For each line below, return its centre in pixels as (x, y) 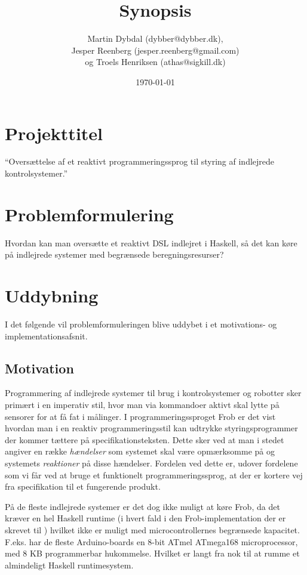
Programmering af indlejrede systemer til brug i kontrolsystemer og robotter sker (153, 393)
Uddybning (52, 296)
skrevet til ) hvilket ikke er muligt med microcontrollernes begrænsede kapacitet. (152, 529)
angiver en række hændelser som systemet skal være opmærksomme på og (140, 451)
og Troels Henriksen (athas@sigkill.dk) (155, 62)
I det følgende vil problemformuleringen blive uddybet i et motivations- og (141, 324)
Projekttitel (54, 133)
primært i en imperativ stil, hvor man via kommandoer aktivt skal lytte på (142, 405)
